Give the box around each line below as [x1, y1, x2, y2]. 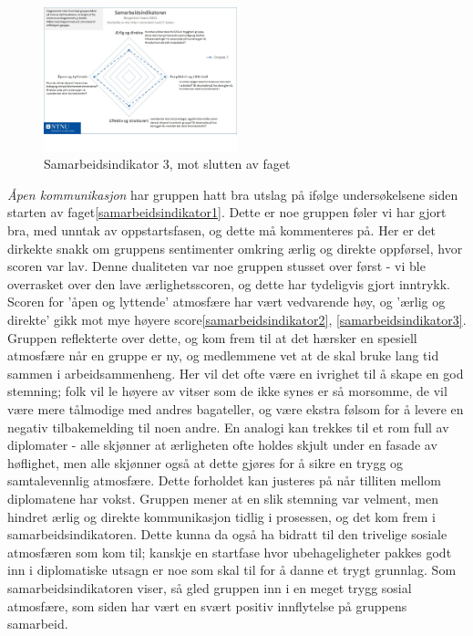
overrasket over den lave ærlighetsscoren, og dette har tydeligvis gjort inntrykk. [7, 274, 450, 293]
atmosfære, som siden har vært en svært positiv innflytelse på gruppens [7, 596, 407, 615]
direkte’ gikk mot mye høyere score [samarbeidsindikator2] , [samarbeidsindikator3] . [7, 310, 467, 329]
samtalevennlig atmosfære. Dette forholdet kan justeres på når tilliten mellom [7, 471, 441, 490]
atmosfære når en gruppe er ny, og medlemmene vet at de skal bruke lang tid [7, 346, 439, 365]
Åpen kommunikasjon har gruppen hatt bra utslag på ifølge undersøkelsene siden [7, 184, 458, 203]
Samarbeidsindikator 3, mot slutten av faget [44, 154, 291, 173]
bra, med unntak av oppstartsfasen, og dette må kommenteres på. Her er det [7, 221, 436, 240]
